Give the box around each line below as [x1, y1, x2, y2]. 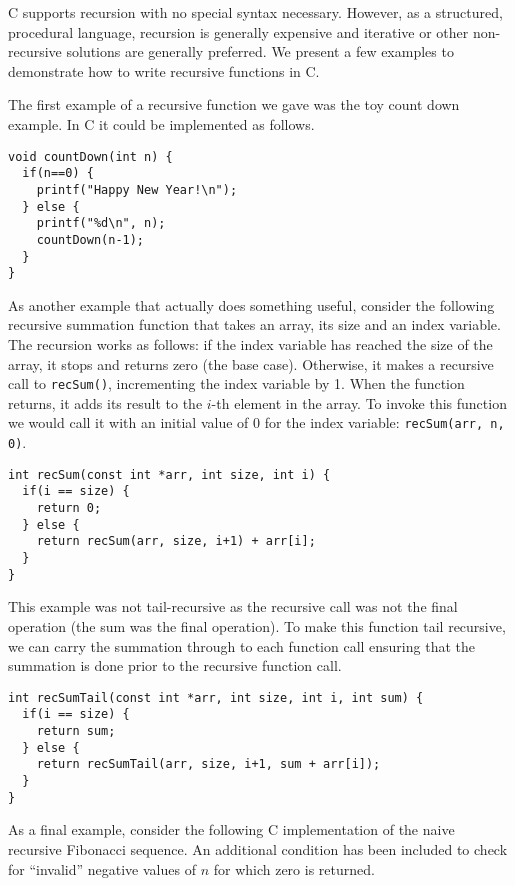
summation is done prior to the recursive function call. [8, 655, 342, 676]
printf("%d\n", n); [36, 216, 166, 231]
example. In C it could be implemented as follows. [8, 113, 315, 134]
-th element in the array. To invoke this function [211, 392, 507, 413]
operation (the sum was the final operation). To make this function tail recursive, [8, 615, 506, 636]
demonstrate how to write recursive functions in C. [8, 60, 320, 81]
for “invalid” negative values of [8, 858, 196, 879]
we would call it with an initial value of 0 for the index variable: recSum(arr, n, [8, 412, 505, 433]
